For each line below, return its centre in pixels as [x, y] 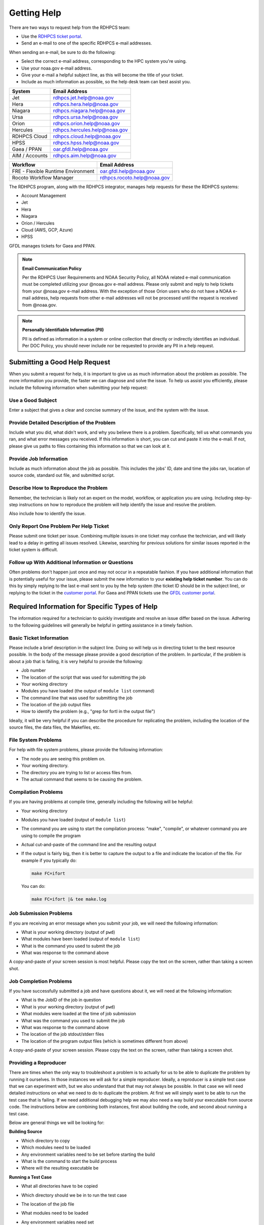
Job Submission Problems [41, 913]
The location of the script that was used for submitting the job [84, 677]
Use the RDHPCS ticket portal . [52, 36]
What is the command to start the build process [69, 1161]
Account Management [44, 196]
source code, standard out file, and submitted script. [62, 475]
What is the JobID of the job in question [61, 1000]
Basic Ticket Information [39, 638]
